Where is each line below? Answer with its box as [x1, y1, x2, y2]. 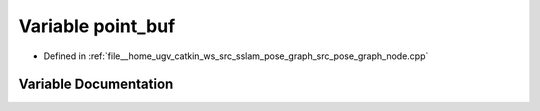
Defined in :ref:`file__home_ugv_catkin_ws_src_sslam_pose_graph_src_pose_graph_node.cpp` [43, 50, 429, 62]
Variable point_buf [18, 15, 176, 37]
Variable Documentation [18, 76, 174, 93]
